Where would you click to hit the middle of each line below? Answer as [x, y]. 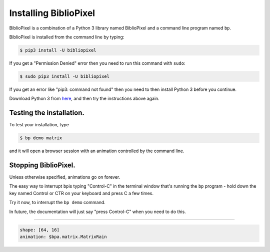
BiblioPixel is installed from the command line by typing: [67, 37]
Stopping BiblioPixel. [42, 165]
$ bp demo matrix [41, 138]
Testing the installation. [47, 113]
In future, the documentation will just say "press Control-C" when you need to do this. [97, 212]
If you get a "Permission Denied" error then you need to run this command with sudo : [97, 63]
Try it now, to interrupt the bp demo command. [57, 203]
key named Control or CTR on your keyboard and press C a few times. [81, 193]
